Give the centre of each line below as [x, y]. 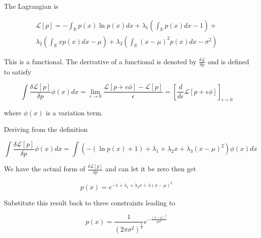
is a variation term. [74, 113]
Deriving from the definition [46, 129]
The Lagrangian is [31, 6]
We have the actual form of [45, 169]
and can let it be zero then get [151, 169]
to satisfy [18, 72]
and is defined [228, 61]
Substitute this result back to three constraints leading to [90, 202]
